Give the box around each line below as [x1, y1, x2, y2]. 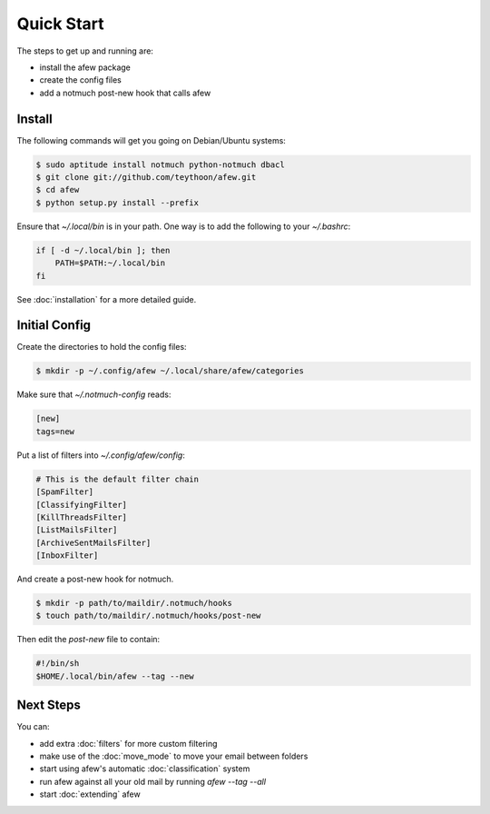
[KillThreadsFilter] [35, 511, 127, 522]
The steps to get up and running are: [16, 45, 154, 56]
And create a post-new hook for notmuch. [16, 573, 174, 585]
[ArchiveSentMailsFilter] [35, 537, 152, 548]
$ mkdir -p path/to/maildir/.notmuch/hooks [35, 598, 233, 609]
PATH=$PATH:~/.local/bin [54, 258, 166, 268]
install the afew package [39, 62, 132, 73]
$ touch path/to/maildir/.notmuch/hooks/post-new [35, 610, 261, 621]
